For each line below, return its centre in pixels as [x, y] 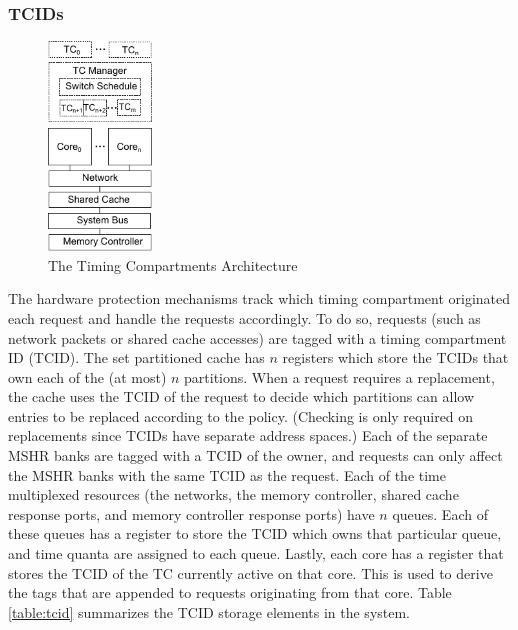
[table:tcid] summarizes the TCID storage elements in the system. [209, 611]
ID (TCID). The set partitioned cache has [136, 357]
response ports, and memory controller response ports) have [191, 513]
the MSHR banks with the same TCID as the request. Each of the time [227, 474]
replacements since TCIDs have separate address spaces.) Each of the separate [248, 435]
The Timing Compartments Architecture [173, 264]
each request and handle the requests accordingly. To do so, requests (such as [244, 317]
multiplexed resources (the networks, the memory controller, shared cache [233, 494]
